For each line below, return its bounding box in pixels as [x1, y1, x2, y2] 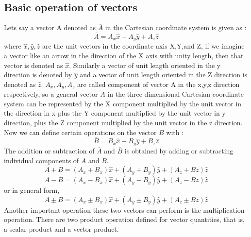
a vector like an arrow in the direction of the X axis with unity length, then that [4, 51, 244, 61]
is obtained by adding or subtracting [124, 145, 234, 155]
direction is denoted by [4, 69, 72, 80]
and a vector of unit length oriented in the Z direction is [80, 69, 248, 80]
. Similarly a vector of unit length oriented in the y [69, 60, 221, 70]
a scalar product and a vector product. [4, 223, 119, 234]
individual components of [4, 155, 79, 165]
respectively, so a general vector [4, 89, 98, 99]
